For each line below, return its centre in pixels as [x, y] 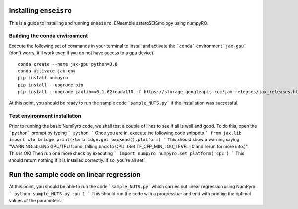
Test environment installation [45, 116]
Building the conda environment [49, 36]
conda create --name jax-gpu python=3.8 [68, 64]
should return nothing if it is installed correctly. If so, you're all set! [77, 160]
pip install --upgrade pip [51, 85]
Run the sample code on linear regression [75, 174]
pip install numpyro [43, 78]
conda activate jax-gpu [47, 71]
